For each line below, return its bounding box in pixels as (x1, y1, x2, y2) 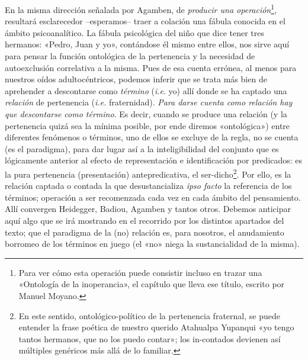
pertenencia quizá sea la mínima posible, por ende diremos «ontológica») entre (5, 119, 290, 131)
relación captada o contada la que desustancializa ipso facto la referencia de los (5, 179, 292, 192)
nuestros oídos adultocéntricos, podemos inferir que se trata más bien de (5, 73, 267, 85)
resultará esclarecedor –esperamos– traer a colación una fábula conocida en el (5, 15, 285, 27)
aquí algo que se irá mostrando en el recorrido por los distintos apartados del (5, 214, 284, 226)
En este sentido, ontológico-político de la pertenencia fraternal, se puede (18, 309, 280, 322)
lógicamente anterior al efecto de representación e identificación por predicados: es (5, 154, 303, 166)
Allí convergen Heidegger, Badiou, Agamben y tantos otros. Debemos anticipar (5, 202, 291, 215)
